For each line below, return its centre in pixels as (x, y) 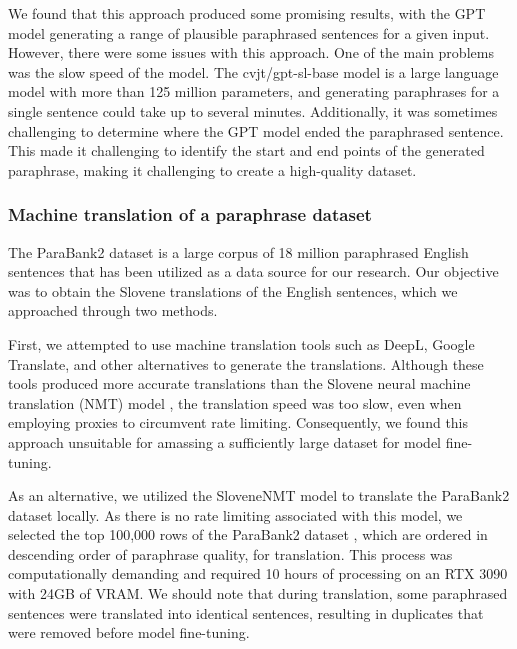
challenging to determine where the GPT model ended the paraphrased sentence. (256, 130)
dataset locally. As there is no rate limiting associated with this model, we (235, 514)
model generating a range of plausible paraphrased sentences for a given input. (249, 32)
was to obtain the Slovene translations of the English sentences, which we (233, 290)
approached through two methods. (113, 310)
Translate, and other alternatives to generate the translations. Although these (246, 363)
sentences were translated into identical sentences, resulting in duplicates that (246, 612)
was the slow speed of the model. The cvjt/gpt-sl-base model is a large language (253, 71)
